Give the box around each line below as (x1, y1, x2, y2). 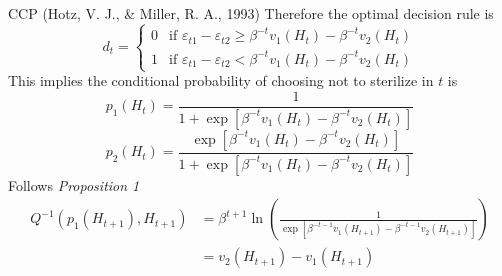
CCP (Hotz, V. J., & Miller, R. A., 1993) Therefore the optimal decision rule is (8, 3, 494, 23)
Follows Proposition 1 (8, 174, 140, 195)
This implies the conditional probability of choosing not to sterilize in (8, 70, 434, 91)
